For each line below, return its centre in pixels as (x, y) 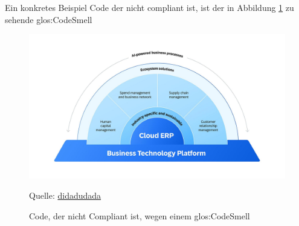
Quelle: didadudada (65, 195)
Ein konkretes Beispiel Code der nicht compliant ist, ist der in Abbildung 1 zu (149, 7)
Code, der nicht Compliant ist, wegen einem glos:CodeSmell (140, 215)
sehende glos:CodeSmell (49, 19)
